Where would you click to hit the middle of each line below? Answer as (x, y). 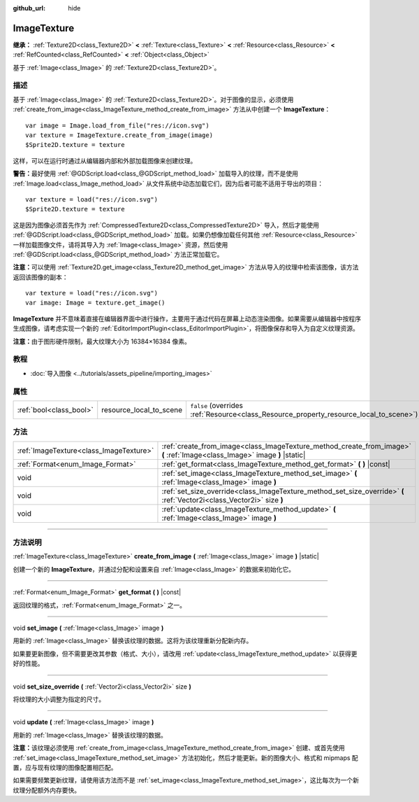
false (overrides (217, 405)
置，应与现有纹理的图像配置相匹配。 (65, 767)
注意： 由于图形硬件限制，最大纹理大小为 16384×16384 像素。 (102, 341)
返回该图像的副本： (41, 277)
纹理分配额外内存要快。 (46, 790)
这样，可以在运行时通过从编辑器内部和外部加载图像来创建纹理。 (105, 160)
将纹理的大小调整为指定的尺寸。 (59, 699)
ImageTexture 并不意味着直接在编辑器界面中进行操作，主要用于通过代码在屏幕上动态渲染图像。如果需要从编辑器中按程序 (187, 318)
